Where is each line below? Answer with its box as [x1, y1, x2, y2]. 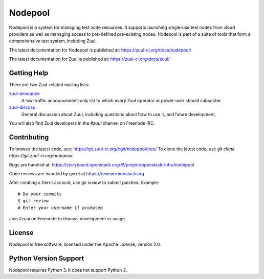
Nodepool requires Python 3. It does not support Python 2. [9, 267, 127, 273]
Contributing [9, 133, 49, 141]
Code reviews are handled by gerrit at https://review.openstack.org [9, 171, 144, 177]
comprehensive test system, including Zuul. [9, 38, 97, 44]
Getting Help [9, 69, 48, 77]
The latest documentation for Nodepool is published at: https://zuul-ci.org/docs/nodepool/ [9, 47, 192, 53]
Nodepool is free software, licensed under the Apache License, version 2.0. [9, 241, 161, 247]
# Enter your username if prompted [18, 205, 103, 210]
